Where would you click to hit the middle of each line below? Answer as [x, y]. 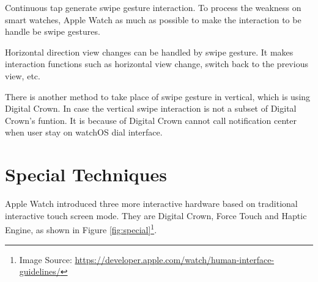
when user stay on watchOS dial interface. [84, 132]
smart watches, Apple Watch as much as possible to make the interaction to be [153, 19]
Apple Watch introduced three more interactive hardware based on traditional [151, 204]
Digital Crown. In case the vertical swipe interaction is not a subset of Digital [151, 108]
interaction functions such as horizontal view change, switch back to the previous [157, 64]
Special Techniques [86, 174]
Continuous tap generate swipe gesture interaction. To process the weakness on [153, 7]
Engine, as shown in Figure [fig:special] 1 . [81, 229]
